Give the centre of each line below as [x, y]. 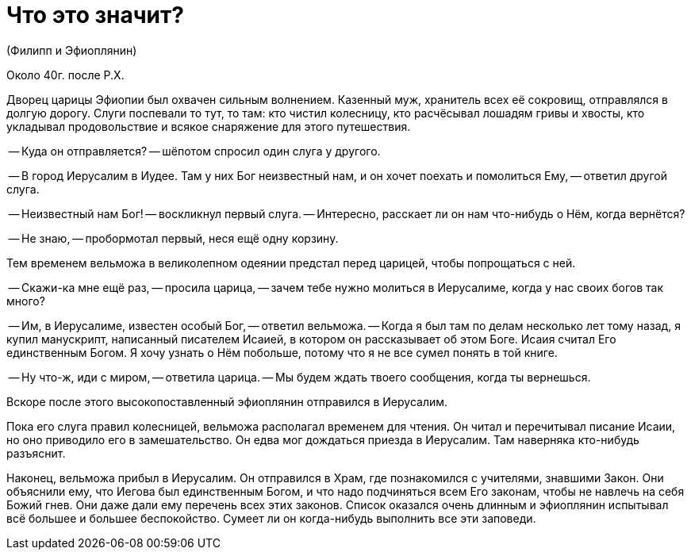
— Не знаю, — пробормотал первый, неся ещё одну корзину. [173, 238]
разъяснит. [36, 453]
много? [26, 301]
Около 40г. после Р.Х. [65, 75]
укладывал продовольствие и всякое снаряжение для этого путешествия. [209, 126]
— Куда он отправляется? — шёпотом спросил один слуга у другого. [194, 151]
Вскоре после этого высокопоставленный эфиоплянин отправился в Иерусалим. [227, 401]
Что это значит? [95, 15]
